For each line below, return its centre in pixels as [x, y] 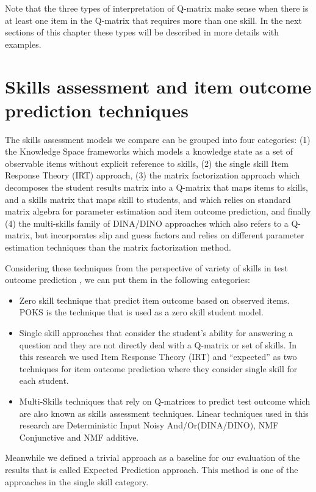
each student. [44, 380]
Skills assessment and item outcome [158, 86]
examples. [23, 44]
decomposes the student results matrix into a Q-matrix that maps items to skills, [156, 187]
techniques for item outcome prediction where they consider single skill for [158, 368]
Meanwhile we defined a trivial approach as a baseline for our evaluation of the [153, 457]
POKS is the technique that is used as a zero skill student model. [141, 312]
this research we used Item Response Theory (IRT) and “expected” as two [158, 357]
